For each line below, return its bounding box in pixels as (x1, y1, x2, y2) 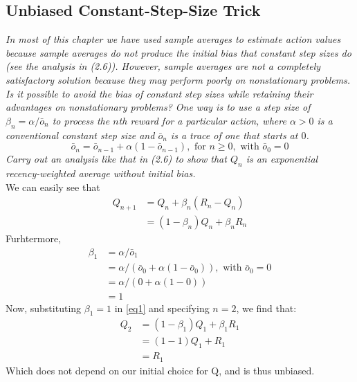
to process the (52, 113, 110, 127)
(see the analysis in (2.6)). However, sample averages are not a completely (6, 59, 321, 73)
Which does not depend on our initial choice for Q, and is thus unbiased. (6, 363, 315, 377)
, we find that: (236, 300, 297, 315)
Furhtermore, (6, 231, 62, 245)
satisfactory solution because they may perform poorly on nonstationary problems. (6, 72, 351, 87)
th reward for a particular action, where (118, 113, 286, 127)
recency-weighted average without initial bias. (6, 165, 196, 180)
